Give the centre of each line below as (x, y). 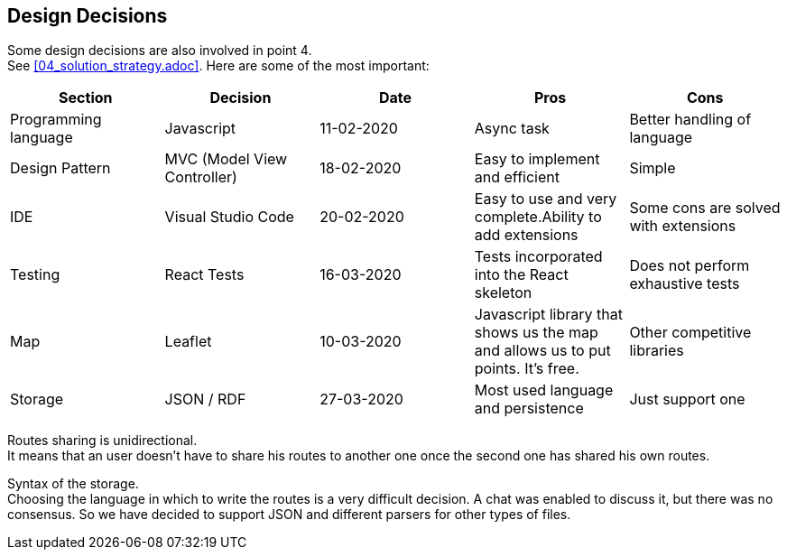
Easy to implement (537, 159)
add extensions (526, 235)
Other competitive (690, 333)
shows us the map (536, 333)
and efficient (517, 177)
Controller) (201, 177)
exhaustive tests (685, 284)
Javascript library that (548, 315)
